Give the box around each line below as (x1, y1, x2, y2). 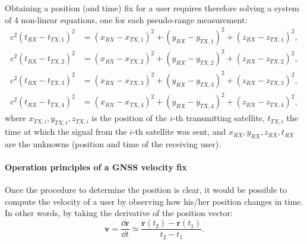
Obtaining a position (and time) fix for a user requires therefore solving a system (5, 2, 299, 14)
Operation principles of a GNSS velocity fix (5, 161, 187, 173)
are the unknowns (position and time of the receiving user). (5, 137, 221, 150)
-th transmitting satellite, (172, 112, 265, 124)
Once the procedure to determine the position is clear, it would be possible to (5, 183, 287, 196)
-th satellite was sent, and (132, 125, 226, 138)
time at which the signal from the (5, 125, 127, 138)
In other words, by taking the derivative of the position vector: (5, 207, 233, 219)
